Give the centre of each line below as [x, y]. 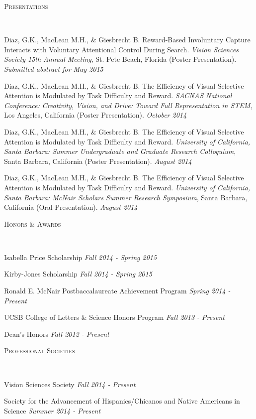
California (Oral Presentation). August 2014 [71, 207]
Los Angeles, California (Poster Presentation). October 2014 [95, 115]
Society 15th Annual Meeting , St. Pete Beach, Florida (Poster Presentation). [120, 59]
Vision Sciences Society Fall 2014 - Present [70, 384]
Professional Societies [40, 350]
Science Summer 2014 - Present [52, 410]
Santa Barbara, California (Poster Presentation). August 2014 [98, 161]
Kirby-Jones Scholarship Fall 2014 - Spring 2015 [78, 274]
